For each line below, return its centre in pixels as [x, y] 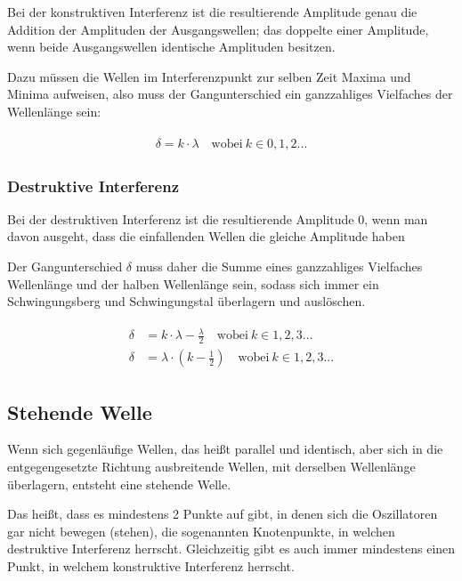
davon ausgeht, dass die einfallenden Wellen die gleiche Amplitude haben [206, 236]
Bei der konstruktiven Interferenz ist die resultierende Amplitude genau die [212, 12]
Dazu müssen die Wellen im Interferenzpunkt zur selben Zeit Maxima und [209, 76]
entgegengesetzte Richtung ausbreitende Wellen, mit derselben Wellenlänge [211, 467]
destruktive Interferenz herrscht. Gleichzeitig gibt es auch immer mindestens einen [231, 549]
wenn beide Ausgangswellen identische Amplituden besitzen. [171, 47]
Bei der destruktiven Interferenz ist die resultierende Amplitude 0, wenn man [218, 218]
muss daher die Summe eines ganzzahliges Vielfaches [279, 266]
